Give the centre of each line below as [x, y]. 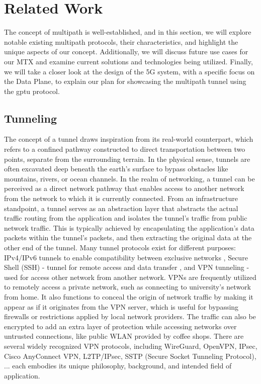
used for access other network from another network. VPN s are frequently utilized [130, 277]
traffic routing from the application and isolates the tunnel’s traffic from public [126, 218]
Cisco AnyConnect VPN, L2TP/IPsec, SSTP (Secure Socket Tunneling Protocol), [130, 356]
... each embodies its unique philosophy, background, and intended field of [118, 366]
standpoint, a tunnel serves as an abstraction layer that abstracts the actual [121, 208]
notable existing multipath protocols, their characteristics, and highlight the [121, 41]
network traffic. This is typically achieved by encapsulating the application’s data [129, 227]
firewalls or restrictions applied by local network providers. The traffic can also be [130, 316]
